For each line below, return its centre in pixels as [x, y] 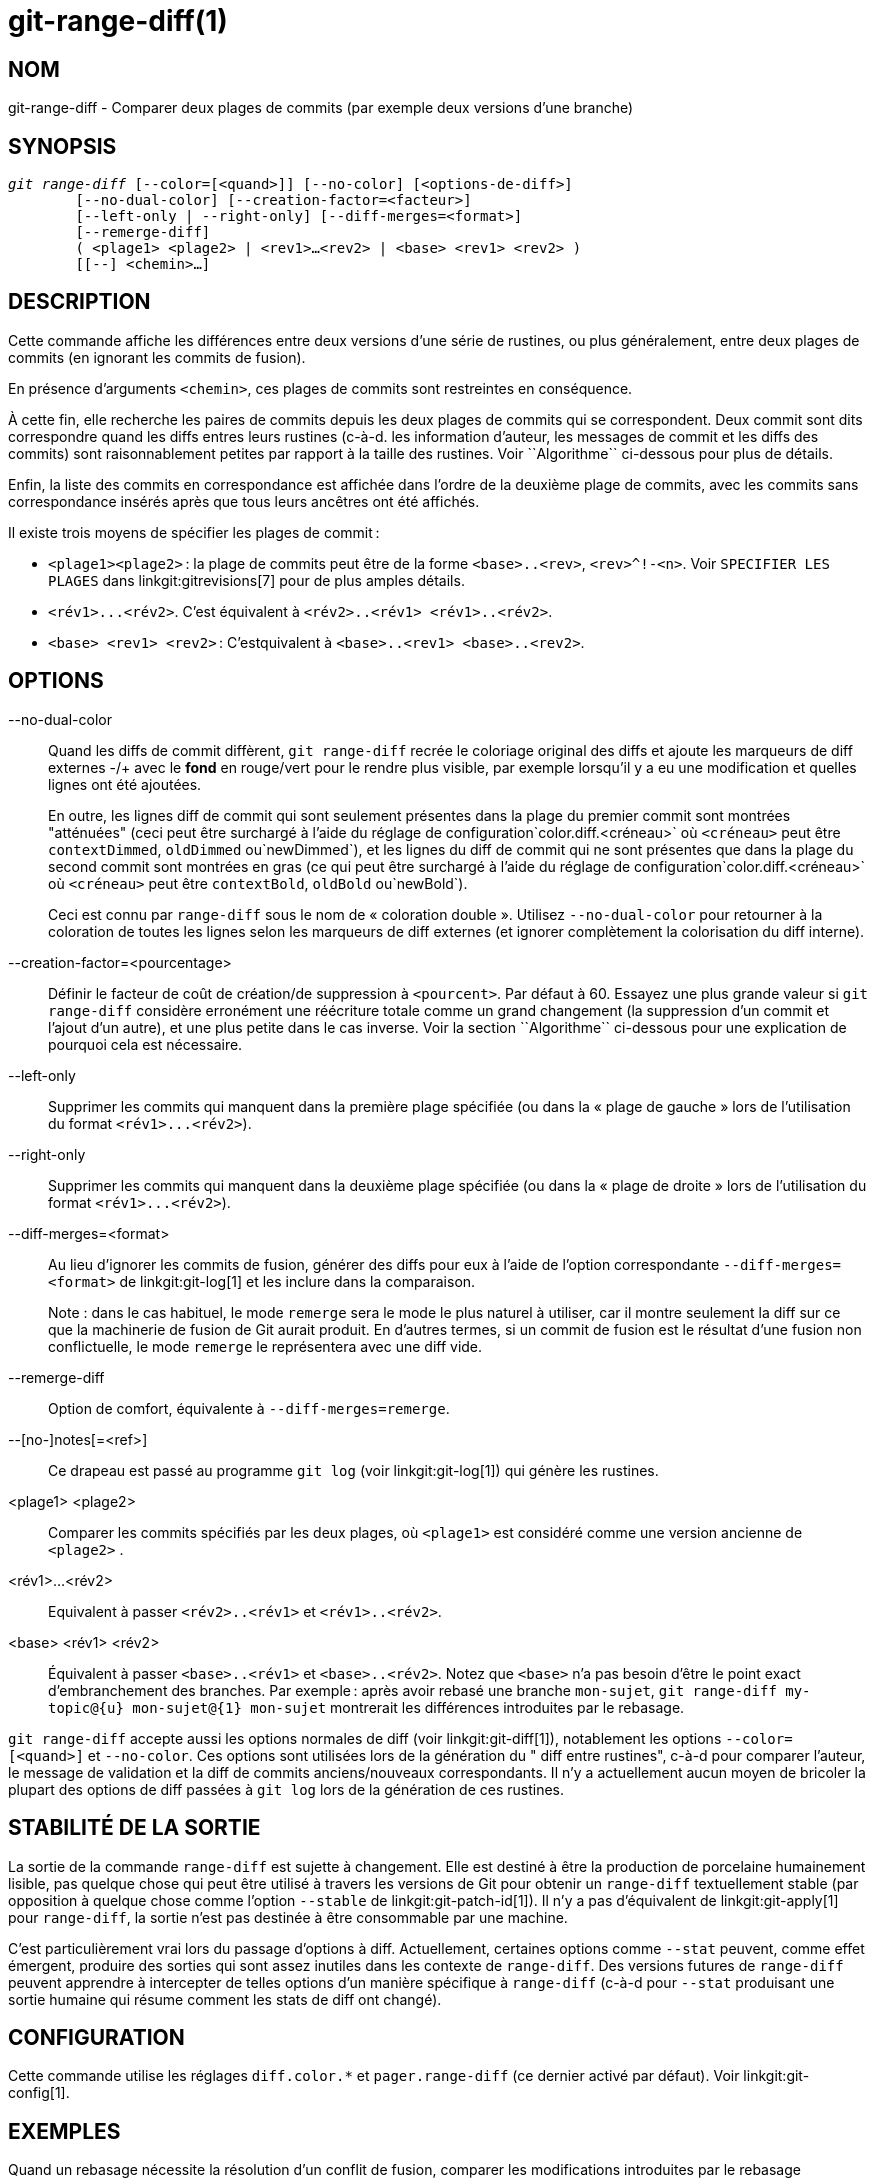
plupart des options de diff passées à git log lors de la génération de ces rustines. [286, 1789]
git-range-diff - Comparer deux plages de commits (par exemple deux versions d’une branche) [321, 108]
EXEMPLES [64, 2131]
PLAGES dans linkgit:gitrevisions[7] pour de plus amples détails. [256, 580]
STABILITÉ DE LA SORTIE [134, 1828]
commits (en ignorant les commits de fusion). [157, 357]
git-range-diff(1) [118, 21]
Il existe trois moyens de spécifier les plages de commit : [194, 532]
